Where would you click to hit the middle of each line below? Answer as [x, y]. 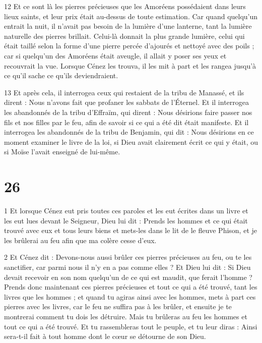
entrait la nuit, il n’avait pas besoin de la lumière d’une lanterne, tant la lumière [128, 26]
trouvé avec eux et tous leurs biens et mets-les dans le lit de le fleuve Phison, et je [130, 230]
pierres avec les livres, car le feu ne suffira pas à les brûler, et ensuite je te [118, 306]
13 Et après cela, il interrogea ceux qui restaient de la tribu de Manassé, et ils [124, 92]
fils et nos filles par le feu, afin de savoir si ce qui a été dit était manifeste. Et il [126, 122]
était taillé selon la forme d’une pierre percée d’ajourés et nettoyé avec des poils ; [129, 46]
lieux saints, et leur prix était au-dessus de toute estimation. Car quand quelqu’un [131, 16]
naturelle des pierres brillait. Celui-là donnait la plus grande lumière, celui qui [124, 36]
